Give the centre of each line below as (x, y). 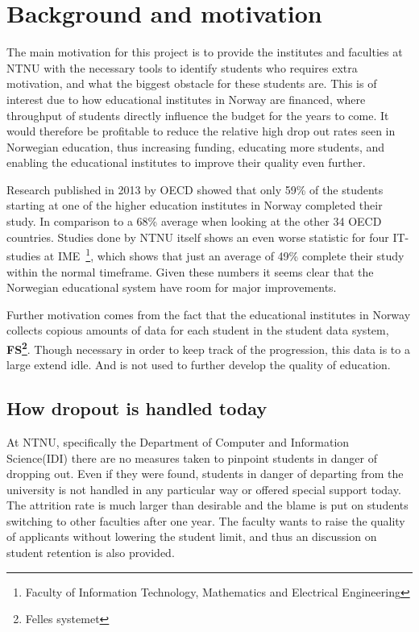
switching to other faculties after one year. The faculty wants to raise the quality (206, 520)
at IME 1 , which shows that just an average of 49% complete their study (224, 254)
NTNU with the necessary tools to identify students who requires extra (182, 67)
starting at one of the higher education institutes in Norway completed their (195, 205)
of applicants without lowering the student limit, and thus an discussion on (192, 536)
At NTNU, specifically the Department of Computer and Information (178, 441)
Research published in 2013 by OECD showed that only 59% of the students (195, 189)
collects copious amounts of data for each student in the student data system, (198, 330)
